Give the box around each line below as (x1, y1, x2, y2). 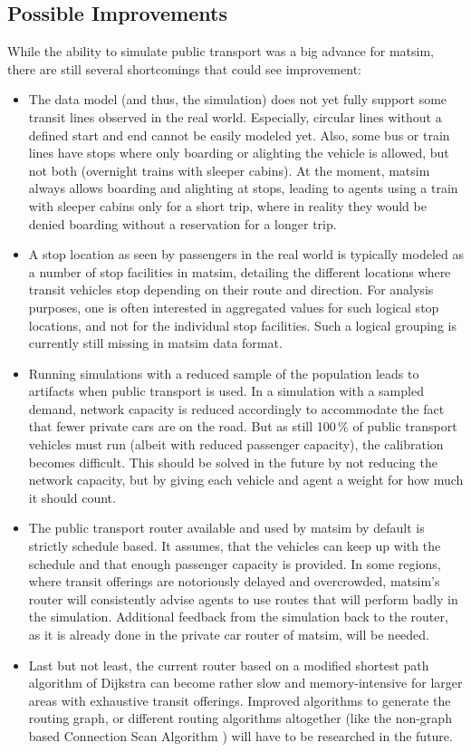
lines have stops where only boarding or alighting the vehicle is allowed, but (28, 143, 449, 162)
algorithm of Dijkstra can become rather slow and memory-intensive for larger (28, 673, 463, 692)
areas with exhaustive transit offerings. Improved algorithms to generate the (28, 690, 451, 709)
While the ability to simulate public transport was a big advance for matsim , (7, 42, 435, 61)
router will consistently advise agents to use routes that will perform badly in (28, 589, 458, 608)
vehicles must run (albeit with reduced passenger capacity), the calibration (28, 435, 444, 454)
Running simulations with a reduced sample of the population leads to (28, 363, 419, 382)
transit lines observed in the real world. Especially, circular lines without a (28, 107, 442, 126)
